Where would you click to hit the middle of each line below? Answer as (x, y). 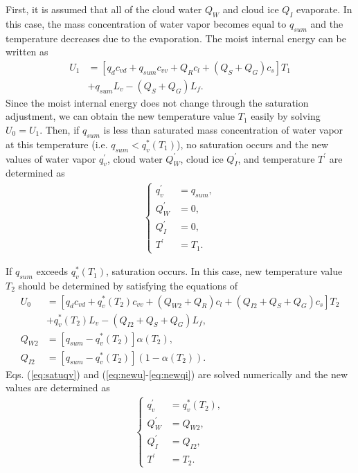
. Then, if (60, 130)
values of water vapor (51, 158)
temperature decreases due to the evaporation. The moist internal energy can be (176, 38)
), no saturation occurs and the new (253, 144)
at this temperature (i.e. (57, 144)
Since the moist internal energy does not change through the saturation (157, 102)
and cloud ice (251, 9)
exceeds (52, 271)
